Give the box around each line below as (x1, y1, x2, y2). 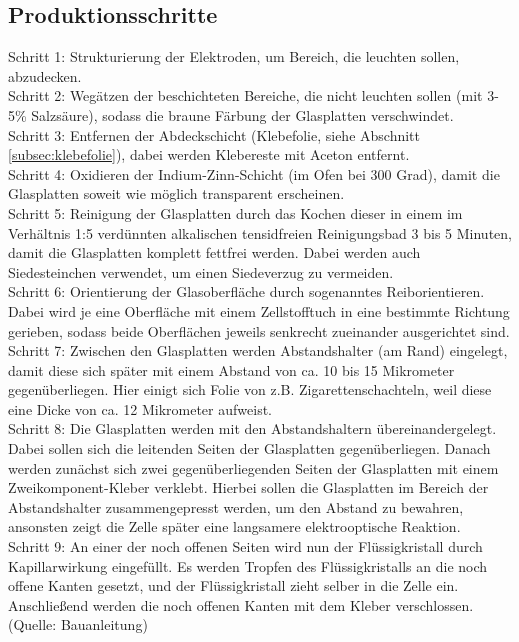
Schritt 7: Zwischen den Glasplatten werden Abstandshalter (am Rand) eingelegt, (8, 340, 508, 361)
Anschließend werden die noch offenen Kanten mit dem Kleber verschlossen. (8, 594, 474, 615)
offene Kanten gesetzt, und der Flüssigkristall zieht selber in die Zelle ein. (8, 575, 459, 596)
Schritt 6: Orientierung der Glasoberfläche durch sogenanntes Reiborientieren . (8, 281, 485, 302)
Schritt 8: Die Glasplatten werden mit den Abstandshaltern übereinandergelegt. (8, 418, 497, 439)
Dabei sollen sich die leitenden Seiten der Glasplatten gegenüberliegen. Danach (8, 438, 491, 459)
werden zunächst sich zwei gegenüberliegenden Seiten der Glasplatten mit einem (8, 457, 499, 478)
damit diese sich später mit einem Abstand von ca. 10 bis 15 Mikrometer (8, 359, 455, 380)
